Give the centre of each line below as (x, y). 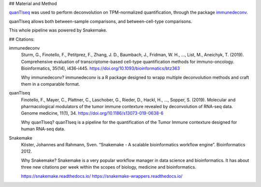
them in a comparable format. (51, 84)
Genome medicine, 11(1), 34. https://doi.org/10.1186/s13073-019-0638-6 (92, 113)
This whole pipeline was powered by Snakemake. (58, 30)
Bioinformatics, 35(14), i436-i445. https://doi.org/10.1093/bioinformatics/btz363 (101, 68)
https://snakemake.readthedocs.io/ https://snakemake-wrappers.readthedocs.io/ (102, 176)
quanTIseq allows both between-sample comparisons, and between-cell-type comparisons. (101, 21)
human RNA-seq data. (43, 129)
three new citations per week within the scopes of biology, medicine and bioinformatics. (109, 167)
